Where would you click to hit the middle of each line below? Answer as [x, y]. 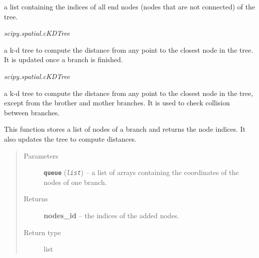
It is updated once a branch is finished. [64, 59]
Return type [42, 232]
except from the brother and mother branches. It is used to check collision [117, 103]
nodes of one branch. [75, 182]
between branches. [32, 112]
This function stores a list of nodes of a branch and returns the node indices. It [125, 129]
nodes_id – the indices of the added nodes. [111, 215]
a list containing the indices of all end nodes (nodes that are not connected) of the [129, 6]
